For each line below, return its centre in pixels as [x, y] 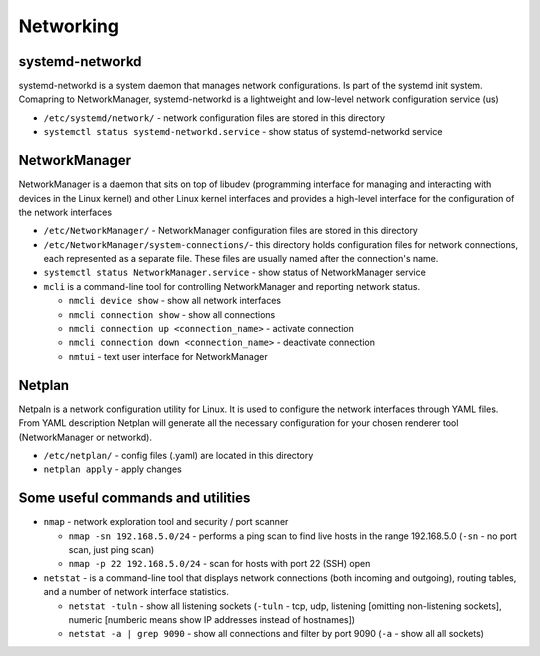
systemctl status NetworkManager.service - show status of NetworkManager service [235, 272]
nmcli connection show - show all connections [172, 314]
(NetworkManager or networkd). [85, 437]
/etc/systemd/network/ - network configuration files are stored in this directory [214, 117]
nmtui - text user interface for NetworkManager [168, 356]
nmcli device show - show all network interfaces [175, 301]
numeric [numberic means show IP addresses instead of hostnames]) [211, 619]
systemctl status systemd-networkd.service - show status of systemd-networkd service [243, 132]
